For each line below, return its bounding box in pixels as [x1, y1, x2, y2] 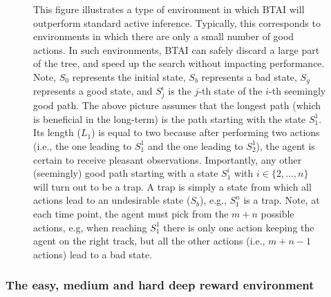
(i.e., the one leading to [33, 138, 132, 153]
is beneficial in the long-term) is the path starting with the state [33, 111, 306, 126]
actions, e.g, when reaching [33, 220, 147, 234]
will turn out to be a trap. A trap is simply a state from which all [33, 179, 312, 193]
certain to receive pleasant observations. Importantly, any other [33, 152, 302, 166]
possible [261, 206, 294, 220]
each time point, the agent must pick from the [33, 206, 229, 220]
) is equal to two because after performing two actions [91, 125, 320, 140]
